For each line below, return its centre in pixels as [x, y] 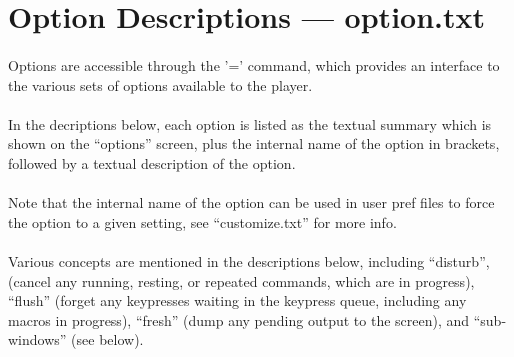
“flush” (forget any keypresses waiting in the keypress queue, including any [237, 300]
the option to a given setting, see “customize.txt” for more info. [202, 221]
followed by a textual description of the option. [152, 162]
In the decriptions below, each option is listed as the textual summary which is [250, 123]
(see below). [107, 339]
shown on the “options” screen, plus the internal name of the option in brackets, [254, 143]
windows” [37, 339]
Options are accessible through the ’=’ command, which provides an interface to [254, 64]
